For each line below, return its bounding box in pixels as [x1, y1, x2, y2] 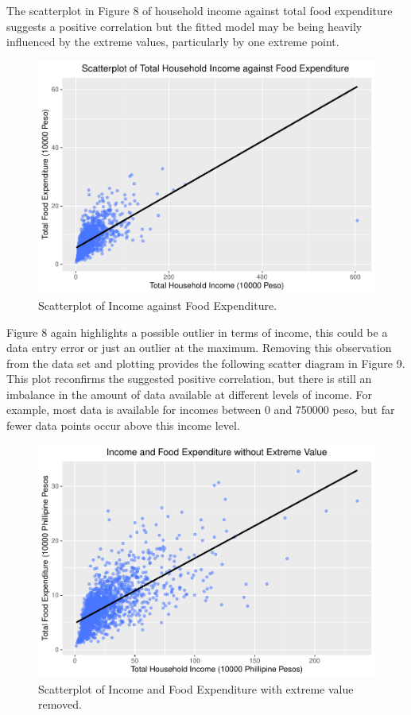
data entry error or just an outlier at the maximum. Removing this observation [6, 339, 392, 356]
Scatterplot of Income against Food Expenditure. [38, 296, 277, 313]
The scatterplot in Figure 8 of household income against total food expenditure [6, 2, 393, 18]
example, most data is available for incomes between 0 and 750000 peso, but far [6, 401, 395, 418]
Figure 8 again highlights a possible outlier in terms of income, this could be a [6, 323, 388, 340]
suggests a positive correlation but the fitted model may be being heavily [6, 17, 363, 34]
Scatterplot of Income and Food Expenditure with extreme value [38, 680, 354, 697]
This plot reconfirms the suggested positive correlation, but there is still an [6, 370, 372, 387]
